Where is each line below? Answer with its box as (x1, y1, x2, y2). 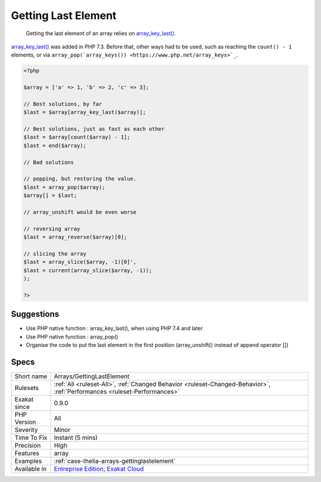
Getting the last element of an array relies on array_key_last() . (26, 30, 177, 37)
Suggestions (11, 309, 59, 319)
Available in (14, 465, 47, 473)
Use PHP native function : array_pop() (26, 333, 118, 340)
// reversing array (23, 225, 80, 232)
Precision (14, 442, 41, 450)
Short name (14, 372, 48, 380)
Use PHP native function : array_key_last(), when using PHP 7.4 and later (26, 325, 203, 332)
